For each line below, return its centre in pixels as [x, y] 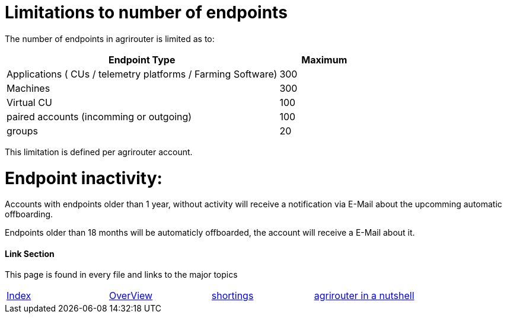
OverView [131, 296]
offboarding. [29, 214]
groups [22, 131]
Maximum [324, 60]
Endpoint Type [142, 60]
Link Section [30, 253]
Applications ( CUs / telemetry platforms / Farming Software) [142, 74]
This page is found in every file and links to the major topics [121, 275]
